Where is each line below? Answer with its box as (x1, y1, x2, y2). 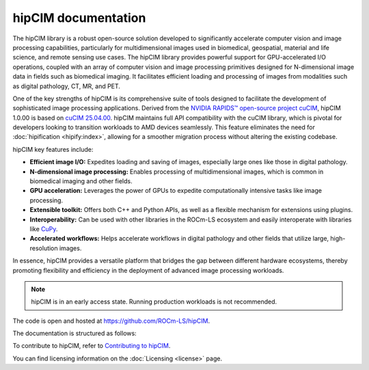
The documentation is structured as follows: (12, 329, 137, 338)
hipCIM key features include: (12, 145, 94, 153)
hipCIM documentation (12, 10, 146, 25)
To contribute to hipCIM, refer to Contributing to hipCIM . (12, 342, 171, 350)
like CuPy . (29, 224, 58, 233)
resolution (29, 243, 58, 252)
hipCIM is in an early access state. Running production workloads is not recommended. (31, 298, 277, 306)
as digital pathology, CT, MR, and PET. (12, 82, 121, 90)
